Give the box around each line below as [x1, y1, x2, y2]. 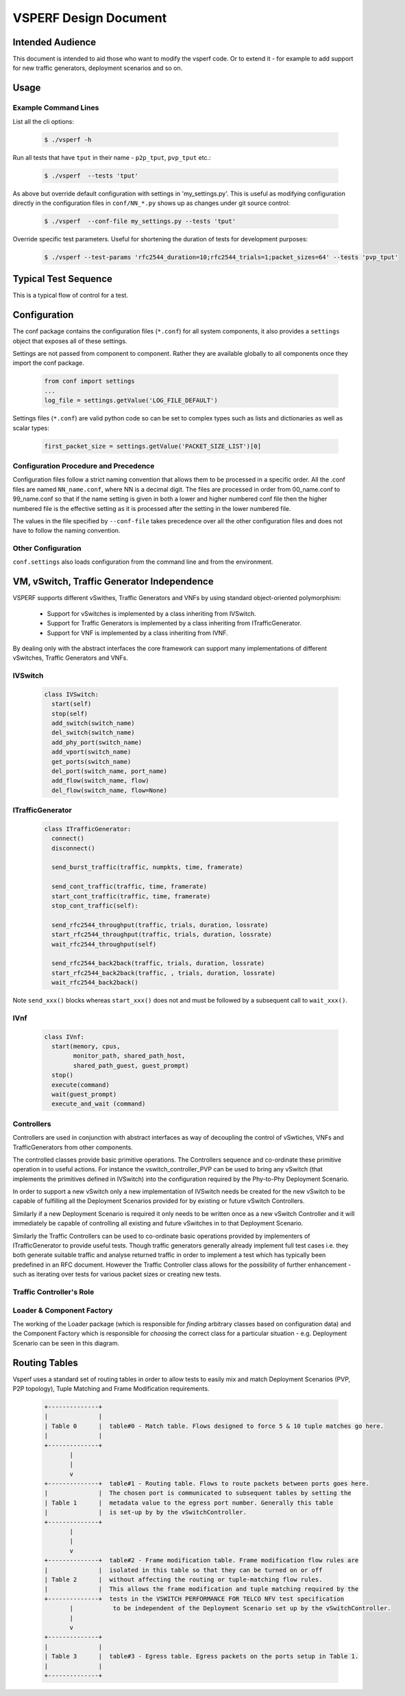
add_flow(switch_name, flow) [51, 777, 150, 785]
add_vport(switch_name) [51, 748, 132, 756]
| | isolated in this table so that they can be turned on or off [44, 1566, 323, 1574]
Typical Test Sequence [12, 273, 113, 285]
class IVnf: [44, 1033, 85, 1040]
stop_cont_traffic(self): [51, 902, 138, 909]
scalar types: [12, 424, 49, 432]
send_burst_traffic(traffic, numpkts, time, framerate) [51, 863, 243, 871]
